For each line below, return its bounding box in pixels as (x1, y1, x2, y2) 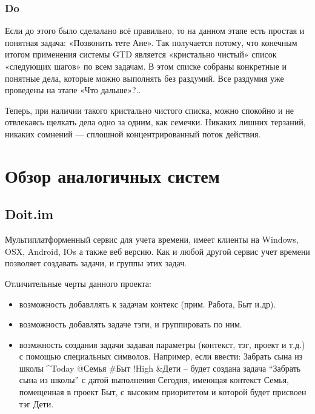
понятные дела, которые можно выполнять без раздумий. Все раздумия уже (5, 71, 284, 84)
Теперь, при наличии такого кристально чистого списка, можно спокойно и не (5, 103, 294, 116)
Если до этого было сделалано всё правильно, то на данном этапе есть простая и (5, 24, 305, 37)
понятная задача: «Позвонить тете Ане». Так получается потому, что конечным (5, 36, 297, 48)
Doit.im (5, 205, 54, 223)
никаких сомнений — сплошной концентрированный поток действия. (5, 127, 261, 140)
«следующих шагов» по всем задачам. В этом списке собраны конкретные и (5, 60, 287, 72)
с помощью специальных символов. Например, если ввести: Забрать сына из (19, 350, 303, 363)
